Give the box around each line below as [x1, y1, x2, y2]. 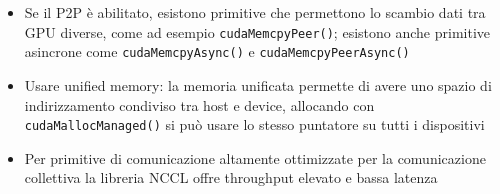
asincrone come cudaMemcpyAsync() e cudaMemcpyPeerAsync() [24, 41, 410, 62]
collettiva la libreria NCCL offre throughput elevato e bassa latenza [24, 167, 438, 188]
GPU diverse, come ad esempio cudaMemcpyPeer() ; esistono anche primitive [24, 21, 490, 42]
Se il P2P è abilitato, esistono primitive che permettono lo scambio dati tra [24, 2, 486, 22]
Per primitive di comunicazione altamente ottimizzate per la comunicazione [24, 147, 486, 168]
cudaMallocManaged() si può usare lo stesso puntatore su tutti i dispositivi [24, 114, 485, 135]
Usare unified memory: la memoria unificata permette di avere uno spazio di [24, 74, 492, 95]
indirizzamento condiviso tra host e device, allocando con [24, 94, 375, 115]
